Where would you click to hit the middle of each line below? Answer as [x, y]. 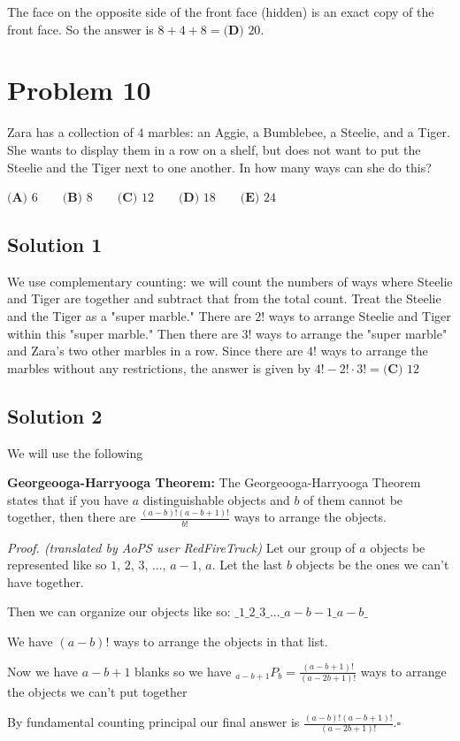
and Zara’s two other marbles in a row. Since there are [155, 351]
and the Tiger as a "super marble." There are [129, 316]
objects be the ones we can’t [372, 565]
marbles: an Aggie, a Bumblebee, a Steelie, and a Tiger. [299, 132]
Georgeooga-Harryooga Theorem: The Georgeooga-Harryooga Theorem [214, 482]
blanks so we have [183, 671]
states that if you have [68, 499]
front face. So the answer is [80, 29]
